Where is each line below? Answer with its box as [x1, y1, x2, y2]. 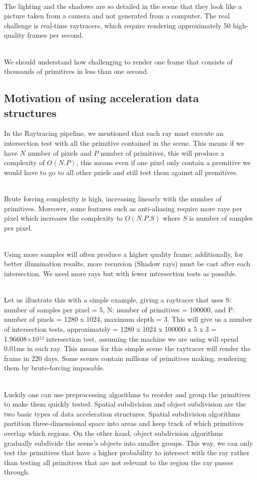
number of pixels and [28, 147, 92, 158]
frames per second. [27, 30, 84, 40]
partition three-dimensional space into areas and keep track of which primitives [4, 418, 244, 428]
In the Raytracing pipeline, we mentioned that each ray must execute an [4, 128, 224, 138]
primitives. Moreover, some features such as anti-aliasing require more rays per [4, 203, 242, 213]
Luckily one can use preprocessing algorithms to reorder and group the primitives [4, 389, 251, 399]
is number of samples [189, 213, 253, 223]
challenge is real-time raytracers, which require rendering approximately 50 [4, 20, 231, 30]
